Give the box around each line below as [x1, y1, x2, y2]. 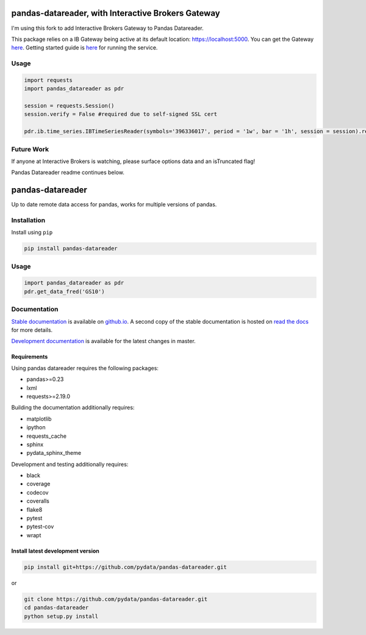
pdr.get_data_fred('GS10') [24, 288, 105, 295]
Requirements [11, 353, 48, 360]
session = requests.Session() [24, 103, 115, 109]
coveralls [26, 498, 50, 505]
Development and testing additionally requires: [11, 460, 129, 468]
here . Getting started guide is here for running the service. [11, 44, 158, 51]
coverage [26, 480, 51, 488]
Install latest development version [11, 547, 100, 554]
